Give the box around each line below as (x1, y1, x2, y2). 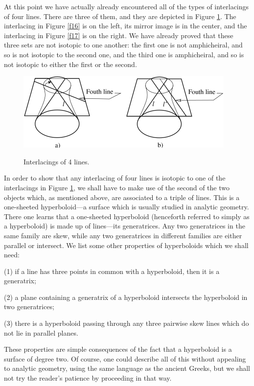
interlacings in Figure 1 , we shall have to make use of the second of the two (4, 182, 230, 192)
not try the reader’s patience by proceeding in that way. (4, 373, 172, 383)
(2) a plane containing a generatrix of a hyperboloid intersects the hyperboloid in (4, 292, 248, 302)
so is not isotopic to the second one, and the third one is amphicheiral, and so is (4, 49, 244, 59)
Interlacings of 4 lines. (23, 156, 90, 166)
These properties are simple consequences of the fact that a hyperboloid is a (4, 344, 232, 354)
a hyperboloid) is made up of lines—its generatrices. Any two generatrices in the (4, 221, 245, 231)
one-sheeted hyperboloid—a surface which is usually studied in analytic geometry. (4, 202, 249, 212)
